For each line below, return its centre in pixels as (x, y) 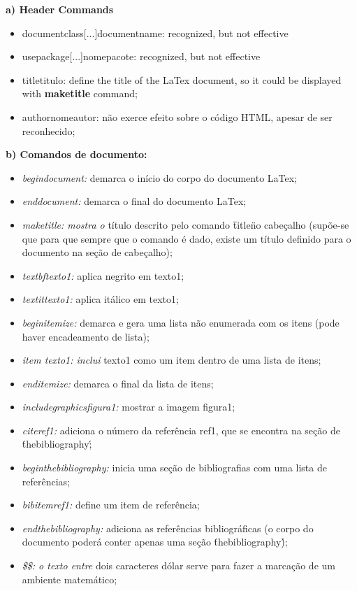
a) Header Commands (60, 9)
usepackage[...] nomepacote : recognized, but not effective (141, 56)
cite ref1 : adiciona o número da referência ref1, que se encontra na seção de (181, 430)
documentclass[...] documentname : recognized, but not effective (155, 33)
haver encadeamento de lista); (86, 336)
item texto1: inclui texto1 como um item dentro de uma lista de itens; (172, 360)
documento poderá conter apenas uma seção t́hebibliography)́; (155, 542)
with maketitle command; (80, 93)
